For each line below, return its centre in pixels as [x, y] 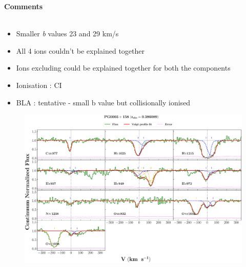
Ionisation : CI [39, 85]
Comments [23, 6]
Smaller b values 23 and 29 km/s [67, 34]
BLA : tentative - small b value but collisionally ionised [103, 102]
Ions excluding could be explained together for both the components [123, 68]
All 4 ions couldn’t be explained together [80, 50]
